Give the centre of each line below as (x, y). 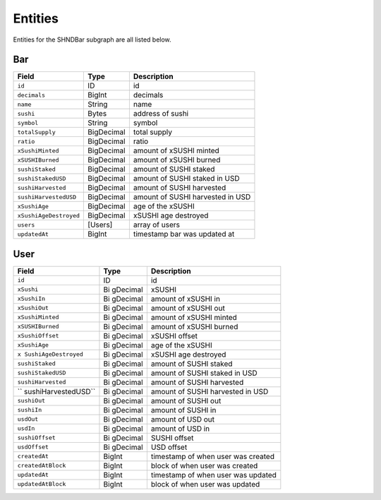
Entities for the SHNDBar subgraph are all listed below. (92, 40)
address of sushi (161, 114)
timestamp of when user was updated (213, 475)
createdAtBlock (42, 466)
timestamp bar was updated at (184, 234)
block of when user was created (204, 465)
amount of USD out (183, 419)
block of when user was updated (205, 484)
